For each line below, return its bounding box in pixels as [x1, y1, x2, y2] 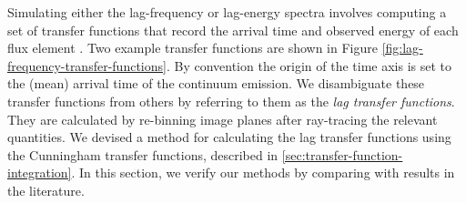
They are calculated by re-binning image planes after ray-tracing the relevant [7, 109, 438, 128]
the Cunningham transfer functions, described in [7, 145, 279, 164]
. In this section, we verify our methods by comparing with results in [71, 163, 455, 182]
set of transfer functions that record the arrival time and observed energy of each [7, 20, 459, 39]
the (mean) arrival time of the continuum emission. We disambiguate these [7, 74, 425, 93]
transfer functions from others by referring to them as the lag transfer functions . [7, 91, 455, 110]
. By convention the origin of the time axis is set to [166, 56, 452, 75]
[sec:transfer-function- [281, 145, 403, 164]
